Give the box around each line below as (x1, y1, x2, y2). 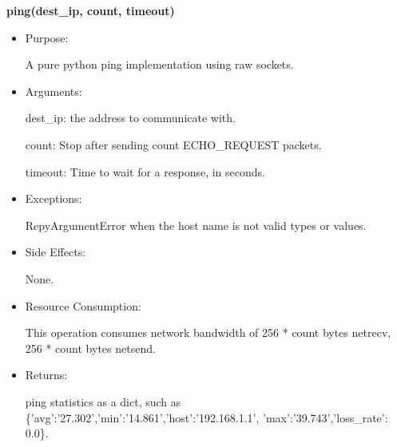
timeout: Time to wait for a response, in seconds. (25, 163, 265, 180)
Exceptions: (25, 190, 82, 207)
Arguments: (25, 82, 82, 99)
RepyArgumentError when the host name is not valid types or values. (25, 216, 367, 233)
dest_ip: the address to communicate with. (25, 109, 236, 126)
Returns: (25, 366, 68, 383)
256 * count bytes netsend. (25, 339, 156, 356)
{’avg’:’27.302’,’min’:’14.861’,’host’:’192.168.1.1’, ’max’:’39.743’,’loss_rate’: (25, 409, 388, 425)
